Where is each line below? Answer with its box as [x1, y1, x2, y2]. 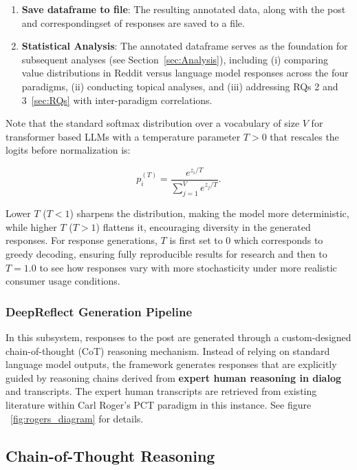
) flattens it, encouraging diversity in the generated [96, 219, 311, 234]
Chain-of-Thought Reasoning [6, 445, 215, 466]
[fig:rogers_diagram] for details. [10, 411, 144, 425]
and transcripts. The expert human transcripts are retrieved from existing [6, 384, 317, 398]
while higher [6, 219, 57, 234]
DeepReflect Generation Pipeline [6, 303, 193, 320]
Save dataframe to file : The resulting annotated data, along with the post [21, 2, 346, 16]
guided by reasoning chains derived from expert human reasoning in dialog [6, 370, 342, 385]
